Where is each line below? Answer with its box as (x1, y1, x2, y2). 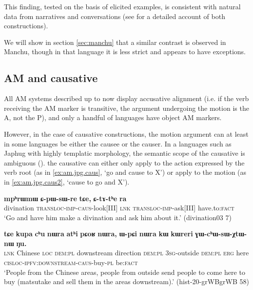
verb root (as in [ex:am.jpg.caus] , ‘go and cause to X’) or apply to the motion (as (4, 167, 247, 177)
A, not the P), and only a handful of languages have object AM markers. (4, 112, 222, 123)
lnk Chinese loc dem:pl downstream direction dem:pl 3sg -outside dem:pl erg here (4, 248, 249, 258)
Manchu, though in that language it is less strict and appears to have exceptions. (4, 46, 246, 57)
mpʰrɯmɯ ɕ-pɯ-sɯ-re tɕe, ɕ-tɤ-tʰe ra (4, 193, 127, 203)
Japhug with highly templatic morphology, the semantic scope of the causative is (4, 148, 245, 158)
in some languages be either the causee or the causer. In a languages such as (4, 138, 232, 148)
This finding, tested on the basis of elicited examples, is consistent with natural (4, 1, 241, 11)
